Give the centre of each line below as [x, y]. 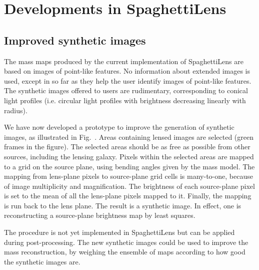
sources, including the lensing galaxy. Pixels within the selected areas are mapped [129, 156]
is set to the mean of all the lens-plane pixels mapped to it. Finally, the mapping [128, 196]
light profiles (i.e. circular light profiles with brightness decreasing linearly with [125, 100]
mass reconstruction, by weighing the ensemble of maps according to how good [125, 252]
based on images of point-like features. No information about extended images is [127, 71]
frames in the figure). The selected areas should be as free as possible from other [127, 147]
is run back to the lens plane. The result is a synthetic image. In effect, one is [123, 205]
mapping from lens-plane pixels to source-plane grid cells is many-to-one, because [128, 176]
